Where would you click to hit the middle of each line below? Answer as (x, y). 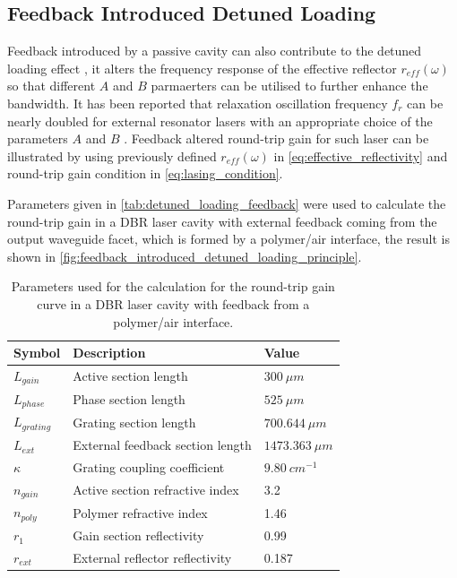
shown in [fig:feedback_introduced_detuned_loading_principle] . (185, 256)
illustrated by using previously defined (112, 155)
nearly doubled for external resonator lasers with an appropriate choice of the (220, 121)
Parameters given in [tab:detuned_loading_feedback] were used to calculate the (227, 203)
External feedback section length (162, 445)
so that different (52, 86)
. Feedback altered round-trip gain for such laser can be (276, 138)
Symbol (37, 353)
